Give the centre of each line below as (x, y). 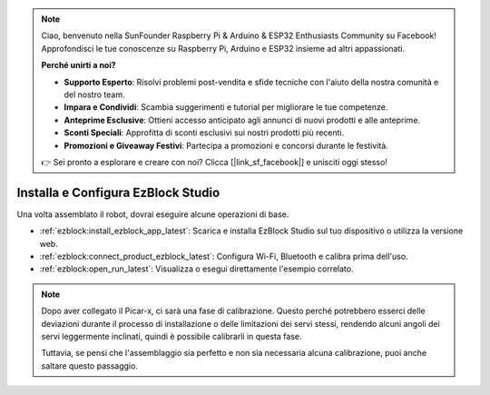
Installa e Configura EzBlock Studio (118, 192)
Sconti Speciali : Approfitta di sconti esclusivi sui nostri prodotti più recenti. (204, 133)
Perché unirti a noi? (79, 65)
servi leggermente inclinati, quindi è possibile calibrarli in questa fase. (172, 336)
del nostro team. (94, 94)
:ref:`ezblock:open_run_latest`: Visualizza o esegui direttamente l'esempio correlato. (196, 269)
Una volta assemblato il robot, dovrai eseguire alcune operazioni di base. (153, 214)
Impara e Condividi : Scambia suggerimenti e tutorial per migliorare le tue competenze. (226, 107)
